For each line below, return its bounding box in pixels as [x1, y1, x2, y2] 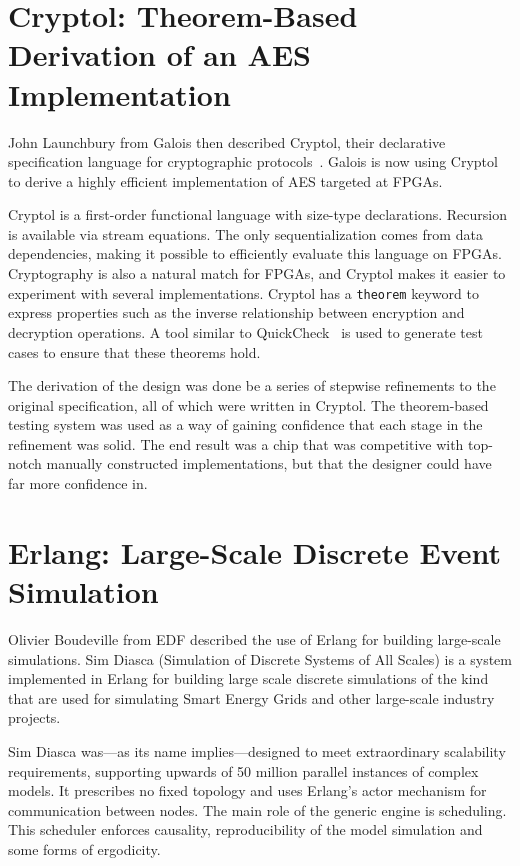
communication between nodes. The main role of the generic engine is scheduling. [8, 799, 507, 820]
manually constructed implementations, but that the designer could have [46, 453, 492, 474]
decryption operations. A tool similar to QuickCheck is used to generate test [8, 321, 483, 342]
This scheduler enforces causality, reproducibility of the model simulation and [8, 819, 483, 840]
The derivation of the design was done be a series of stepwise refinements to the [8, 375, 496, 396]
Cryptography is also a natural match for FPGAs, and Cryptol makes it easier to [8, 263, 506, 284]
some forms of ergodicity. [8, 838, 161, 859]
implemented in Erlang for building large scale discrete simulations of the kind [8, 668, 489, 689]
